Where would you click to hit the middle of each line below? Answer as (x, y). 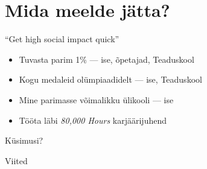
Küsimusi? (24, 140)
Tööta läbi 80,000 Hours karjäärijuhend (93, 120)
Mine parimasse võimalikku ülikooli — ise (96, 99)
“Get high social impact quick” (62, 39)
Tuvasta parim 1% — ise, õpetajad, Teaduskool (107, 59)
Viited (16, 160)
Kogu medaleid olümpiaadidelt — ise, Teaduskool (110, 79)
